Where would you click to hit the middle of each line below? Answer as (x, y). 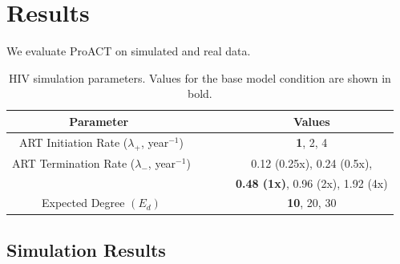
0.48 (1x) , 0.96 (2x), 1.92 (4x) (311, 183)
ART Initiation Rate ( (73, 142)
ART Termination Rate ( (74, 162)
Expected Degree (83, 203)
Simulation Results (86, 249)
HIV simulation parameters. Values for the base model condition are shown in (200, 77)
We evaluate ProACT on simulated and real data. (129, 51)
